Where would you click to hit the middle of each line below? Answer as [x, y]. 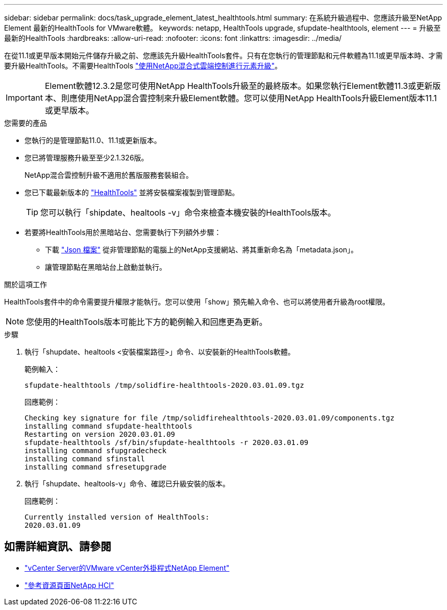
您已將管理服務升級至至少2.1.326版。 [86, 158]
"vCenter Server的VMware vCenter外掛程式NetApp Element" [127, 568]
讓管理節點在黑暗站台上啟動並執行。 [106, 267]
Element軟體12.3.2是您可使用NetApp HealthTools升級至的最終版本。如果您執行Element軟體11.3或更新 [239, 86]
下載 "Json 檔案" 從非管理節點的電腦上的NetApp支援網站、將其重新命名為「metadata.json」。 [202, 250]
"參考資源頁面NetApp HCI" [69, 585]
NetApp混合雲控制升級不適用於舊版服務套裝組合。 [109, 175]
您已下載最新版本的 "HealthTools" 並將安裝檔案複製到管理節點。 [132, 192]
